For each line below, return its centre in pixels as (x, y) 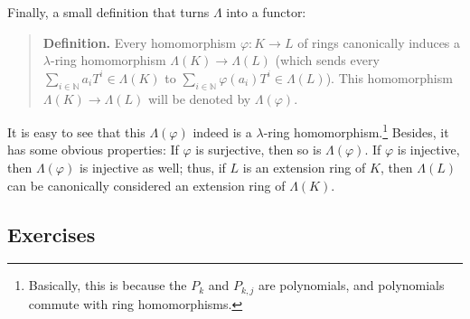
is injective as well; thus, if (152, 168)
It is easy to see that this (76, 131)
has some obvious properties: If (93, 150)
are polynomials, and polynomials (351, 285)
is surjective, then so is (258, 150)
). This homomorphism (389, 77)
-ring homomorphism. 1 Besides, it (356, 131)
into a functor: (266, 12)
